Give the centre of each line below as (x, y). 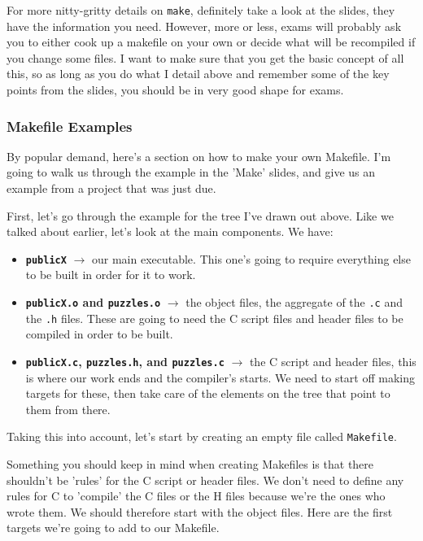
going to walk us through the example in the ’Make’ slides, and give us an (191, 172)
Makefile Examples (70, 126)
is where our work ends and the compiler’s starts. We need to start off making (220, 377)
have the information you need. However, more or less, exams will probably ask (204, 26)
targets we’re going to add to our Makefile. (113, 528)
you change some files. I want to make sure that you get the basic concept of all (205, 57)
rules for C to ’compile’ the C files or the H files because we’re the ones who (196, 496)
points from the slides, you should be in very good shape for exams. (175, 90)
